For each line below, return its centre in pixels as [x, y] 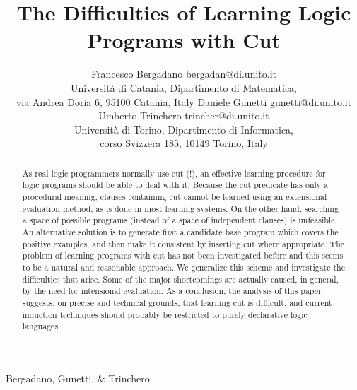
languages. [41, 326]
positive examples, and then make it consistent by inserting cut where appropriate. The [183, 243]
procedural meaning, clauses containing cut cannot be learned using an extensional [175, 196]
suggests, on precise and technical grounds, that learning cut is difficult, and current [177, 302]
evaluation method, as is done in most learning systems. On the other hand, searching [180, 208]
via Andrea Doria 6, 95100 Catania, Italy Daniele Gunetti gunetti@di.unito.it [184, 101]
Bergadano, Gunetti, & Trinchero [78, 378]
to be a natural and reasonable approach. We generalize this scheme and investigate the [183, 267]
